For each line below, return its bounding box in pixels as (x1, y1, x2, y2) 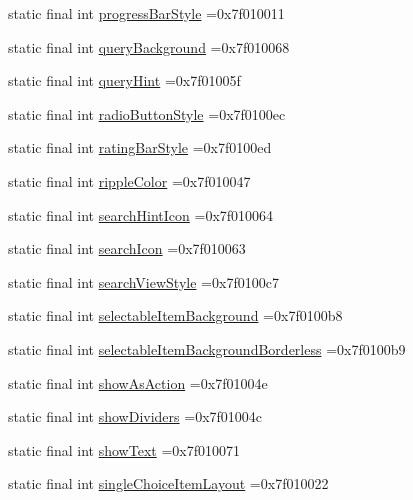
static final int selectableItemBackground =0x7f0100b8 (8, 305, 343, 326)
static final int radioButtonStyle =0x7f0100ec (8, 103, 286, 124)
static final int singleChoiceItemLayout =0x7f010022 (8, 473, 329, 494)
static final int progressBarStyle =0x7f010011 (8, 3, 285, 23)
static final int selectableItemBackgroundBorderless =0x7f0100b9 (8, 338, 406, 359)
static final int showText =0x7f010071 (8, 439, 240, 460)
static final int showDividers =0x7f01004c (8, 406, 263, 427)
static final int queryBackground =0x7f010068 (8, 36, 290, 57)
